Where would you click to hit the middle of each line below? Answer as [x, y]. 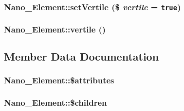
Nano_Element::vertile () [55, 29]
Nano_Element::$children [55, 102]
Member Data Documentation [82, 56]
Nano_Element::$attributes [59, 80]
